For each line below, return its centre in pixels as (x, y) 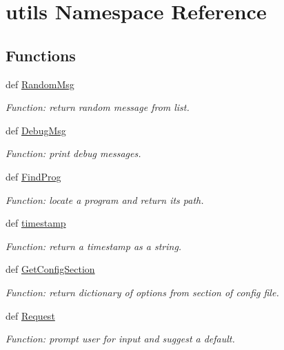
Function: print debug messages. (73, 153)
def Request (30, 315)
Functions (41, 55)
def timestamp (36, 223)
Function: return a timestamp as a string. (94, 246)
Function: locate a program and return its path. (105, 199)
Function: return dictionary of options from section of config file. (142, 292)
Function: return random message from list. (98, 107)
